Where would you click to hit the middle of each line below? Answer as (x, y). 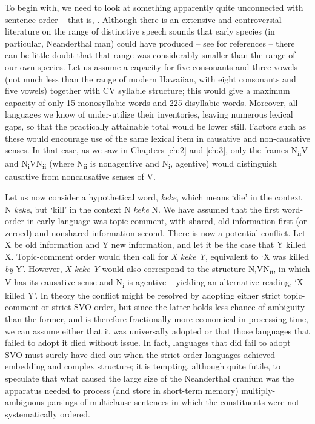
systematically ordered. (48, 413)
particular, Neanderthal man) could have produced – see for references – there (150, 43)
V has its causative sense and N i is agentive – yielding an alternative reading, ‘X (154, 282)
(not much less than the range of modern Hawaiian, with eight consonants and (151, 78)
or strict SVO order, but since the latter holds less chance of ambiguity (173, 307)
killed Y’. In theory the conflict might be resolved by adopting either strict (143, 295)
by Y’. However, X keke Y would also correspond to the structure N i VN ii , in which (157, 269)
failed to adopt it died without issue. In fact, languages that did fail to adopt (148, 343)
